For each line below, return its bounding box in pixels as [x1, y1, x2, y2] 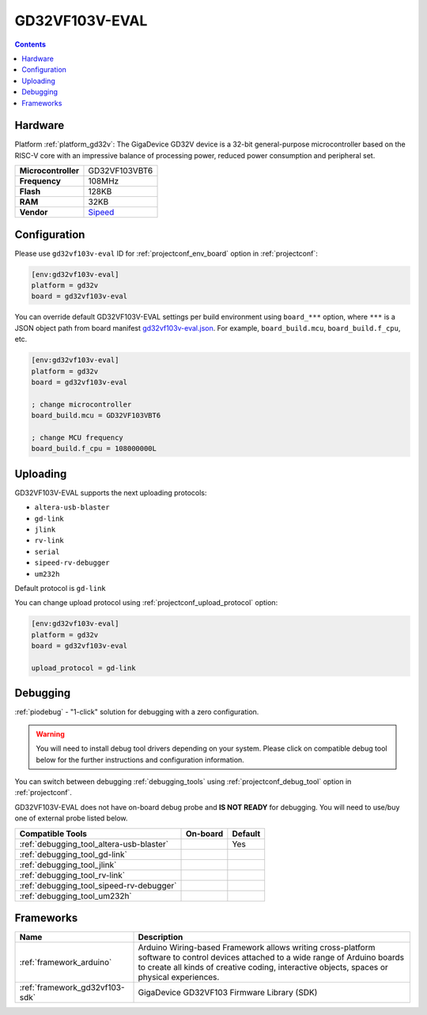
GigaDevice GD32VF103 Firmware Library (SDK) [138, 987, 318, 998]
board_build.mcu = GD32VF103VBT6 [31, 411, 161, 420]
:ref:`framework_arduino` [19, 957, 112, 968]
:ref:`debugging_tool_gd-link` [19, 849, 128, 860]
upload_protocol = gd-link [31, 663, 136, 672]
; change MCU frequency [31, 433, 124, 442]
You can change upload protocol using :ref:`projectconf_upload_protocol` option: [14, 598, 278, 608]
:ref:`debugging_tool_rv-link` [19, 869, 126, 881]
